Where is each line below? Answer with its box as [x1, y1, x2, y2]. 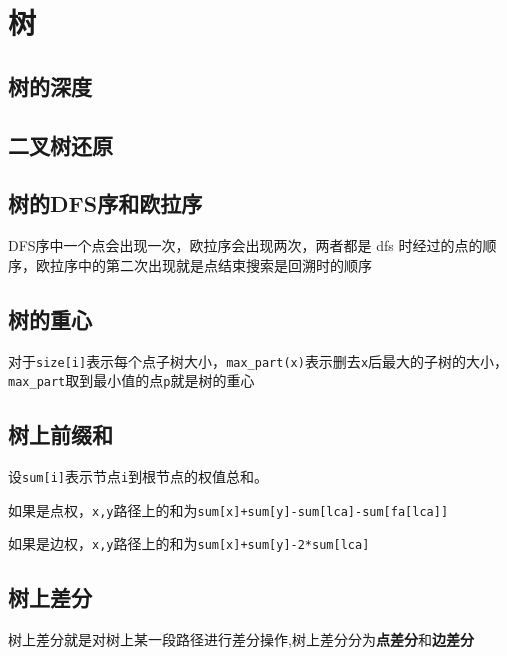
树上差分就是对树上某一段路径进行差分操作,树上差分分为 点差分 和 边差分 [8, 629, 474, 650]
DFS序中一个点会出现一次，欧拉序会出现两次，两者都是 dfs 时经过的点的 [8, 235, 483, 256]
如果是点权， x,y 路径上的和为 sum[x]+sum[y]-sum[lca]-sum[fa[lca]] [8, 499, 449, 520]
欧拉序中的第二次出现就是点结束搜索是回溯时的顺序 [35, 254, 372, 275]
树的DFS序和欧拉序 [8, 188, 203, 219]
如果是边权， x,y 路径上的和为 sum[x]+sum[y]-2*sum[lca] [8, 533, 370, 554]
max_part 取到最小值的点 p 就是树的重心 [8, 370, 255, 391]
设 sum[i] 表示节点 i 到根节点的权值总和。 [8, 466, 269, 487]
